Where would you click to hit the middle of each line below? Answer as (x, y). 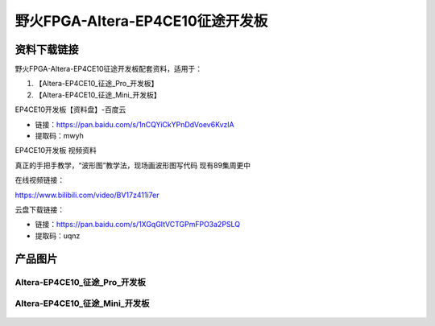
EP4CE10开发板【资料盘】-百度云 (70, 109)
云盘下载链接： (39, 209)
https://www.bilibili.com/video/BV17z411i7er (87, 195)
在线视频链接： (39, 180)
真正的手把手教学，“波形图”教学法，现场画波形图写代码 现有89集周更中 (133, 165)
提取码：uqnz (58, 235)
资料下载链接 (47, 50)
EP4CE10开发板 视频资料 (56, 151)
